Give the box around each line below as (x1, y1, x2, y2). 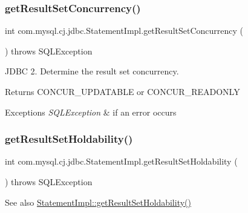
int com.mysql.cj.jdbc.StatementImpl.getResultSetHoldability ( (5, 155, 238, 168)
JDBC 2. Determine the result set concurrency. (5, 65, 179, 77)
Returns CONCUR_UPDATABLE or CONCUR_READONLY (5, 85, 240, 97)
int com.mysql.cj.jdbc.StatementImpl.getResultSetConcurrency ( (5, 24, 244, 37)
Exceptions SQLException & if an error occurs (5, 105, 177, 118)
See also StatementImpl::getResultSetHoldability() (5, 195, 191, 208)
